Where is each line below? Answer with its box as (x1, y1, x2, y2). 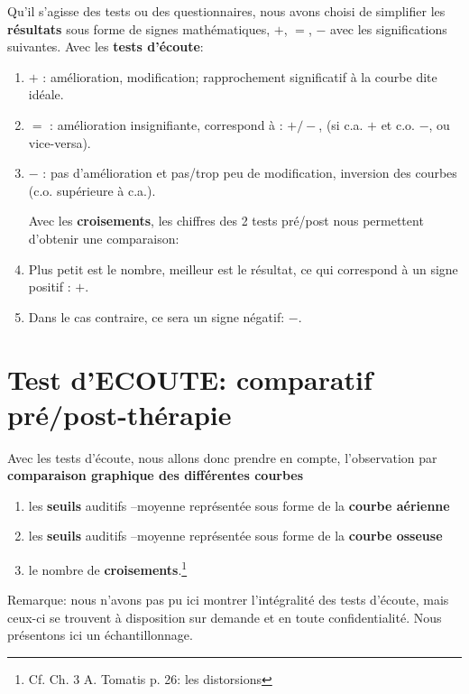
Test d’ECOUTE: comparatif (7, 360, 372, 397)
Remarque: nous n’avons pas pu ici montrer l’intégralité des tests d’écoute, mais (7, 590, 449, 609)
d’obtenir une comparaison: (28, 228, 179, 247)
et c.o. (381, 115, 415, 134)
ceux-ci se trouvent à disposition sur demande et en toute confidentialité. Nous (7, 607, 442, 626)
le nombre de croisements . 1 (28, 558, 188, 578)
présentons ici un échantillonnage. (7, 625, 193, 644)
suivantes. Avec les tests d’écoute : (7, 37, 204, 56)
